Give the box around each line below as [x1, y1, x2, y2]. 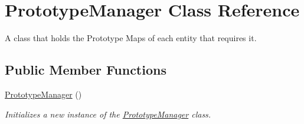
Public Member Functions [5, 61, 166, 79]
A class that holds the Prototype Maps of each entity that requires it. [5, 32, 257, 44]
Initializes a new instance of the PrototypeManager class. [5, 108, 211, 120]
